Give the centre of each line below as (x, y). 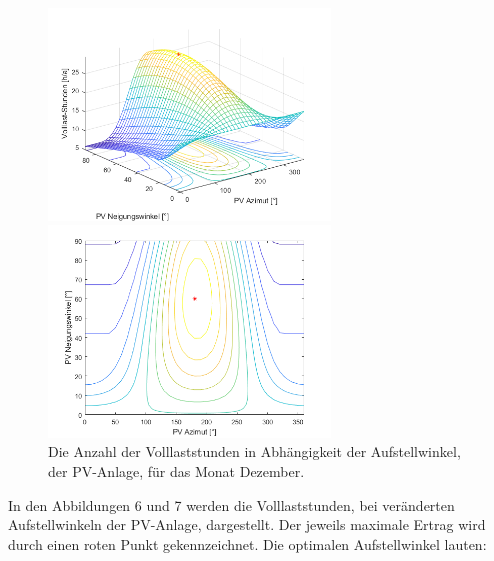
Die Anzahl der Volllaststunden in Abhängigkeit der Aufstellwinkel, (254, 451)
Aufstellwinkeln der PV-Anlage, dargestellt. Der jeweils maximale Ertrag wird (247, 524)
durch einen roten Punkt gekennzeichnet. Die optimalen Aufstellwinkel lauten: (247, 543)
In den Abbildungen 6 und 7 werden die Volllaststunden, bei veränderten (231, 504)
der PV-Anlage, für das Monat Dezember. (176, 470)
